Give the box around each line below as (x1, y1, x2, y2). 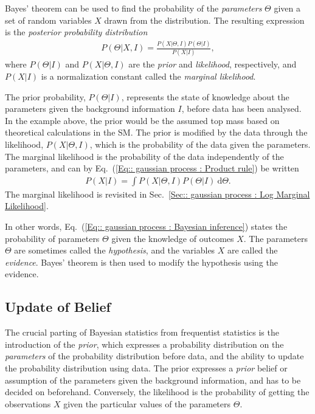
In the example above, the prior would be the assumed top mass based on (5, 114, 280, 126)
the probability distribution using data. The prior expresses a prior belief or (5, 361, 288, 374)
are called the (227, 244, 278, 257)
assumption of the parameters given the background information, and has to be (5, 373, 301, 386)
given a (274, 2, 301, 14)
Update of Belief (5, 297, 111, 316)
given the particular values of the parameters (63, 397, 231, 410)
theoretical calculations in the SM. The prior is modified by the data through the (5, 126, 308, 139)
